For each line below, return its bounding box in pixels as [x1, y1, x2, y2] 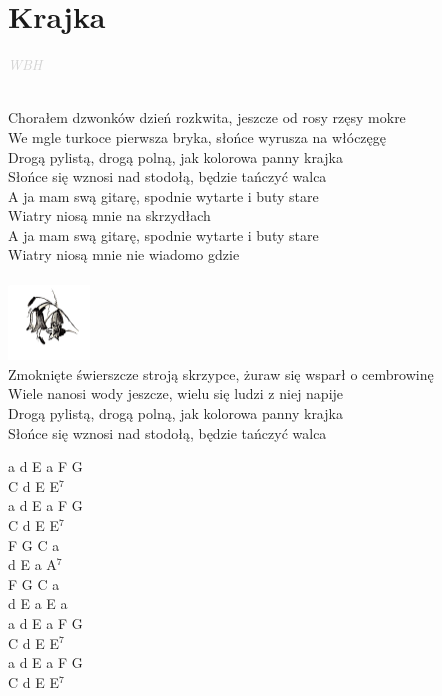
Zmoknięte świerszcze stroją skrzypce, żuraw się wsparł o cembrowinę [8, 363, 434, 384]
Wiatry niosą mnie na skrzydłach [8, 205, 211, 226]
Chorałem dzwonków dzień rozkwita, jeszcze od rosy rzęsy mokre [8, 107, 406, 128]
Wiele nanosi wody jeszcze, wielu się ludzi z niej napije [8, 383, 344, 404]
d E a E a [8, 593, 68, 614]
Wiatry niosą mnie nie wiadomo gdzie [8, 244, 240, 265]
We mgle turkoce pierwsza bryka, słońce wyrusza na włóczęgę [8, 126, 387, 147]
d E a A [8, 554, 57, 575]
